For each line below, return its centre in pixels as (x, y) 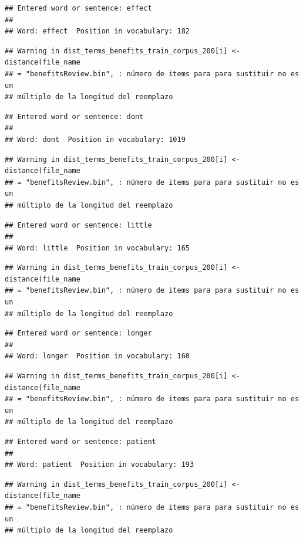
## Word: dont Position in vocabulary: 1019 (95, 139)
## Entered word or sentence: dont (74, 116)
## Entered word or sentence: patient (80, 442)
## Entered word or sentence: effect (78, 8)
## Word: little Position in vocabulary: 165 (97, 248)
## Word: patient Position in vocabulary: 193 (100, 465)
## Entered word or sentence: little (78, 225)
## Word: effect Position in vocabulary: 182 (97, 31)
